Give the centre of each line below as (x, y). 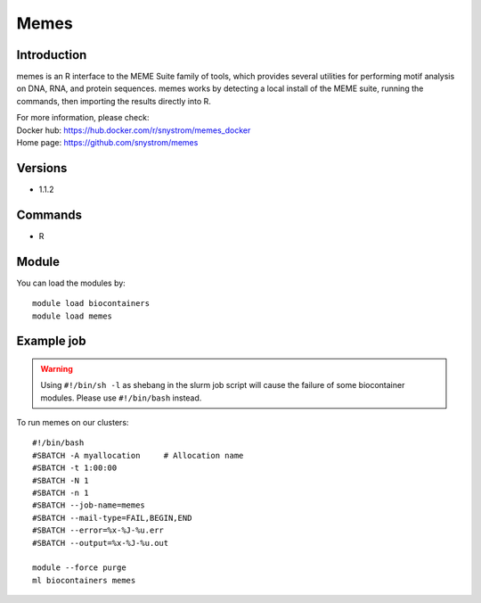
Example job (51, 341)
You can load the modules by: (71, 283)
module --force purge (79, 568)
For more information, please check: (83, 118)
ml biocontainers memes (84, 580)
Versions (42, 168)
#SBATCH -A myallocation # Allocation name (138, 455)
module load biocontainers (91, 304)
